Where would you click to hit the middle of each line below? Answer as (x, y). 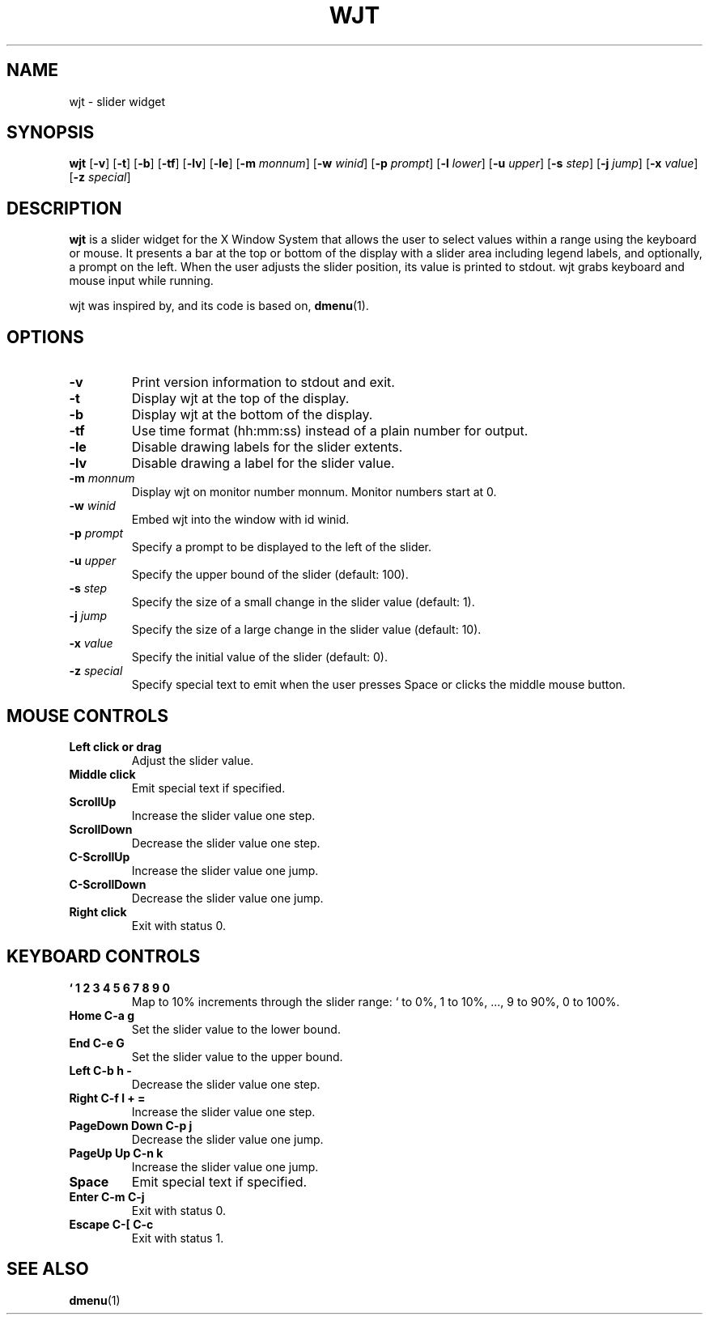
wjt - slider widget (117, 101)
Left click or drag (115, 746)
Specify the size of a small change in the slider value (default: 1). (303, 602)
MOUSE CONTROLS (87, 716)
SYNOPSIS (51, 133)
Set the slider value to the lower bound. (236, 1029)
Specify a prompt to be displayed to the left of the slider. (282, 547)
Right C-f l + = (107, 1098)
